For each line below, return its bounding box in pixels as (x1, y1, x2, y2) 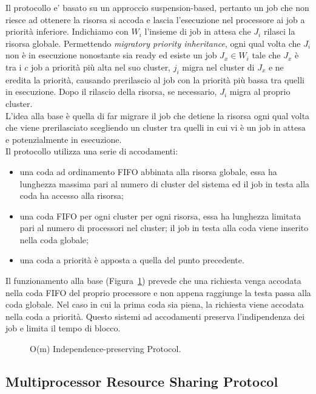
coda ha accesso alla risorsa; (19, 189, 124, 202)
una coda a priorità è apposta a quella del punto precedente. (19, 254, 244, 266)
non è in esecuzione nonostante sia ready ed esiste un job (5, 49, 217, 61)
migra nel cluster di (182, 60, 255, 73)
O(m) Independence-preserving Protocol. (30, 342, 181, 355)
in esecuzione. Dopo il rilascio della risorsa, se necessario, (5, 85, 217, 98)
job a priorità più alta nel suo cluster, (30, 60, 171, 73)
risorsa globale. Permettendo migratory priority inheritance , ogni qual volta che (5, 36, 301, 49)
